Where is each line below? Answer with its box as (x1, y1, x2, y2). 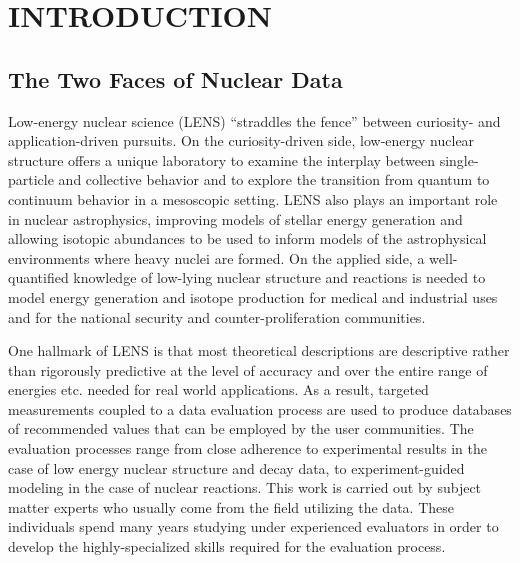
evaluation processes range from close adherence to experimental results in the (8, 438, 487, 459)
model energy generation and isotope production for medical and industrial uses (8, 286, 498, 307)
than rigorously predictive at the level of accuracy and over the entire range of (8, 359, 488, 380)
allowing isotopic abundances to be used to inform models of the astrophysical (8, 228, 487, 249)
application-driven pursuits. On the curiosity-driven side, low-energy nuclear (8, 130, 475, 151)
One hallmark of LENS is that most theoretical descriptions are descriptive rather (8, 340, 510, 361)
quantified (8, 267, 69, 288)
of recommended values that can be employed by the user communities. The (8, 418, 474, 439)
